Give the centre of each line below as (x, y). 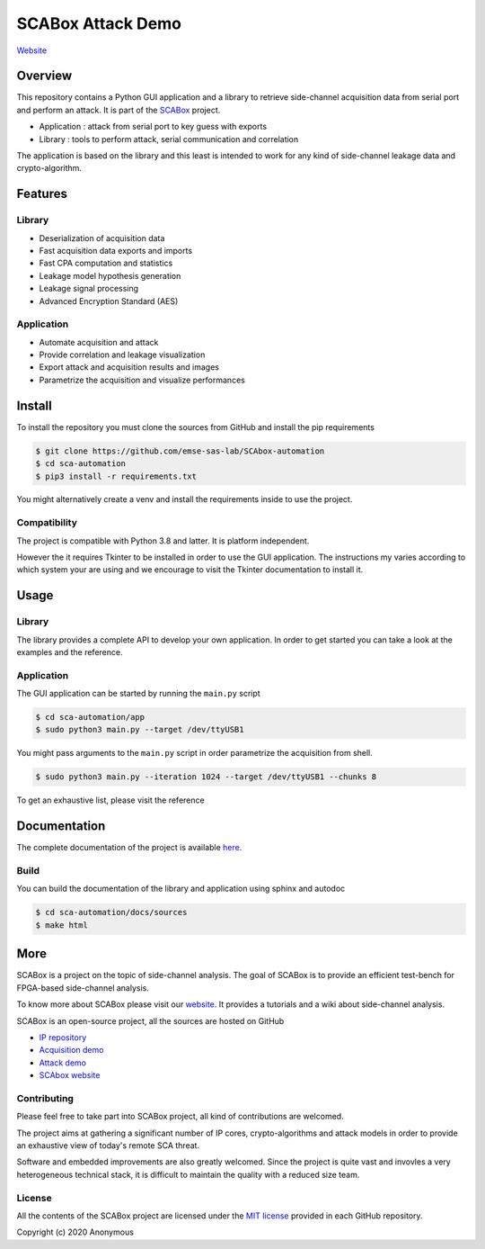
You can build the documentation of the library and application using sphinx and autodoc (181, 889)
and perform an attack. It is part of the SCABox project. (119, 110)
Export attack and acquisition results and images (129, 367)
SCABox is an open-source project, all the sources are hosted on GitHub (150, 1020)
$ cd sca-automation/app (90, 717)
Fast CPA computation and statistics (106, 263)
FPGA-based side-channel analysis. (83, 988)
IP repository (63, 1037)
